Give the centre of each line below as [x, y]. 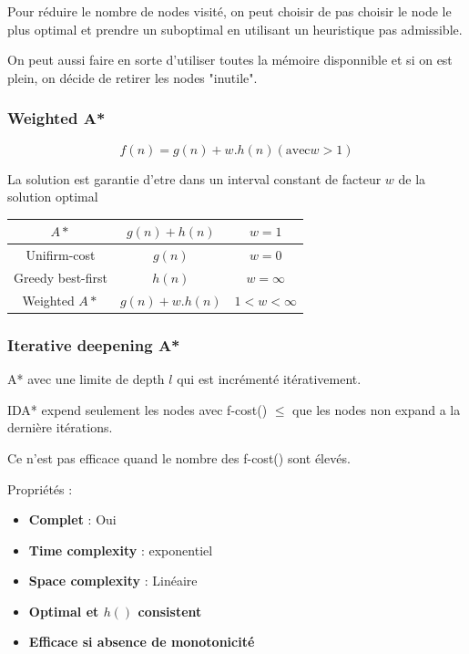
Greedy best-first [61, 277]
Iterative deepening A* [94, 344]
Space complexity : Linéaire [113, 581]
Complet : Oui [72, 519]
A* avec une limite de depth [86, 379]
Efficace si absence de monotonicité [142, 642]
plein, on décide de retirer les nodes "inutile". [133, 77]
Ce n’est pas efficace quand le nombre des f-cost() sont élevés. [179, 457]
